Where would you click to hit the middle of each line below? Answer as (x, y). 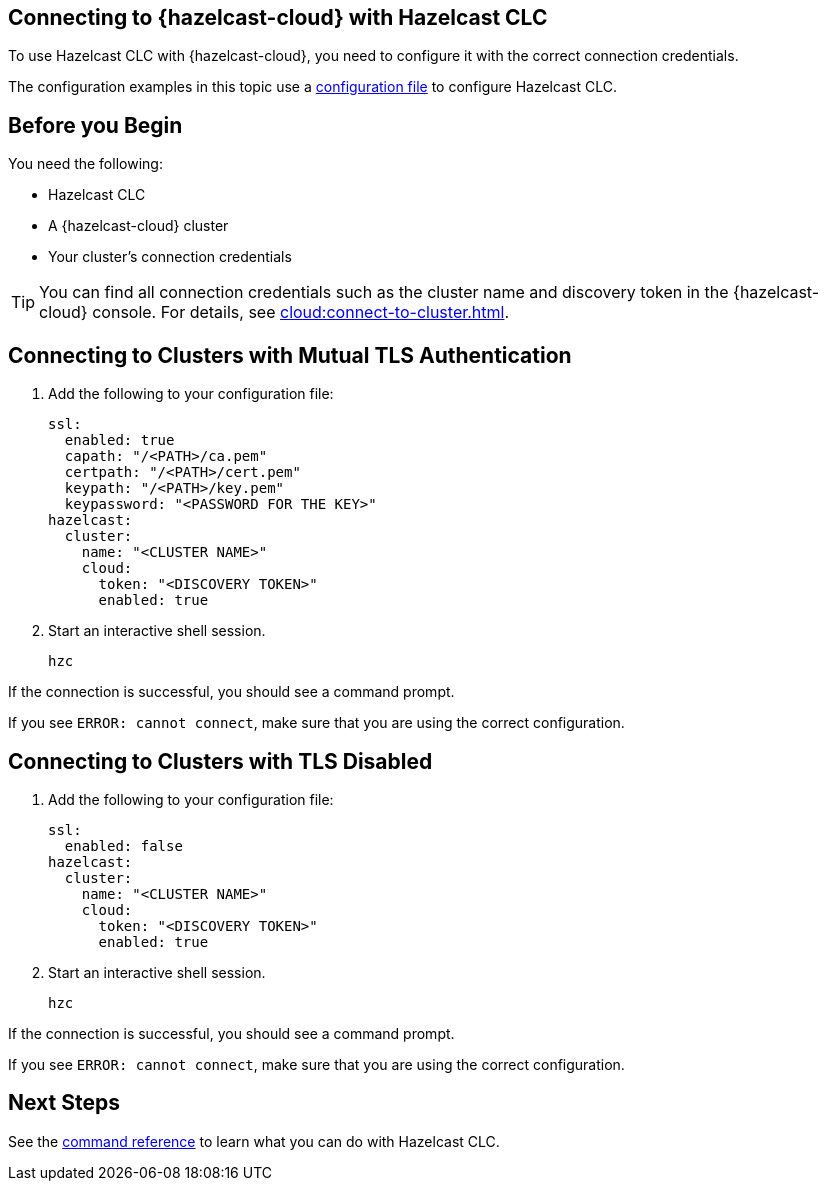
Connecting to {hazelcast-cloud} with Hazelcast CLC (278, 17)
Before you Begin (95, 125)
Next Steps (64, 1103)
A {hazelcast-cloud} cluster (138, 226)
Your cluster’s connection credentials (170, 257)
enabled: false (123, 845)
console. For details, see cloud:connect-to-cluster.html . (301, 312)
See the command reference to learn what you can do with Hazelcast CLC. (254, 1141)
